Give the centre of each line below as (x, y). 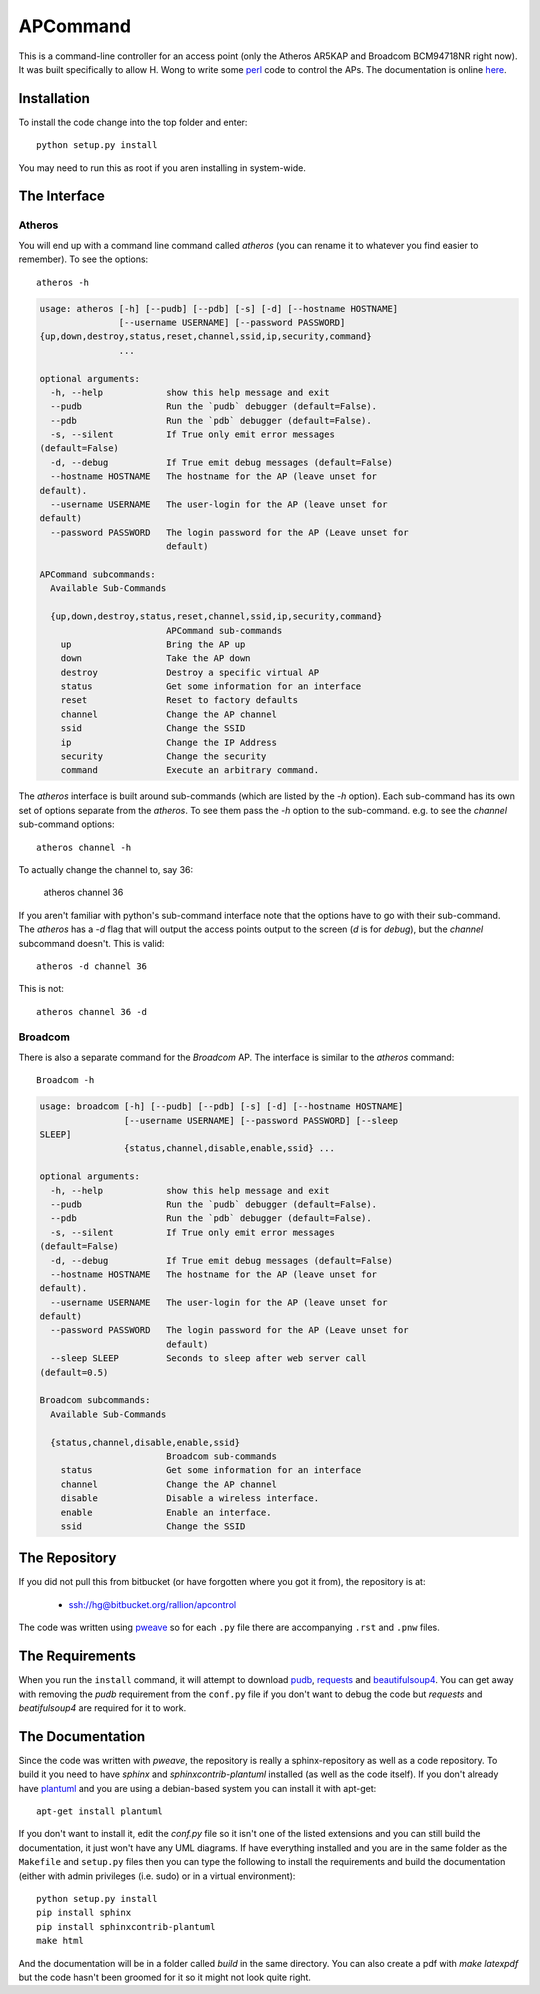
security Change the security (163, 756)
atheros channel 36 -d (92, 1011)
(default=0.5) (74, 1372)
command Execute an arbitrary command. (190, 770)
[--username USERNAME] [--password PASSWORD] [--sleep (261, 1120)
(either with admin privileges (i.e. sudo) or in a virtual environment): (157, 1876)
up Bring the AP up (153, 644)
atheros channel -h (84, 847)
